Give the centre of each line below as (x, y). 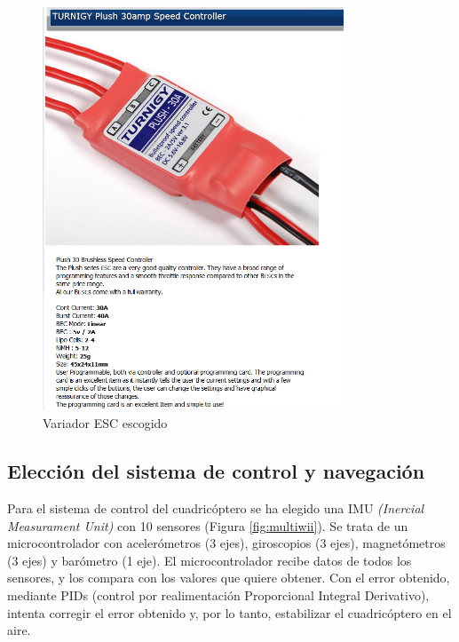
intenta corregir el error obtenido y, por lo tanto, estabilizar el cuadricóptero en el (229, 612)
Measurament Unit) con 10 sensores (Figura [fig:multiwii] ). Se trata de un (208, 525)
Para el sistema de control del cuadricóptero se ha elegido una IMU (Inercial (216, 507)
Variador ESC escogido (105, 423)
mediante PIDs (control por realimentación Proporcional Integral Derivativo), (218, 594)
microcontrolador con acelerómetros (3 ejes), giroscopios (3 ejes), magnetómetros (226, 543)
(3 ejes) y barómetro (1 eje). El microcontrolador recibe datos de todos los (210, 560)
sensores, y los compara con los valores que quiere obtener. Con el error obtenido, (229, 578)
